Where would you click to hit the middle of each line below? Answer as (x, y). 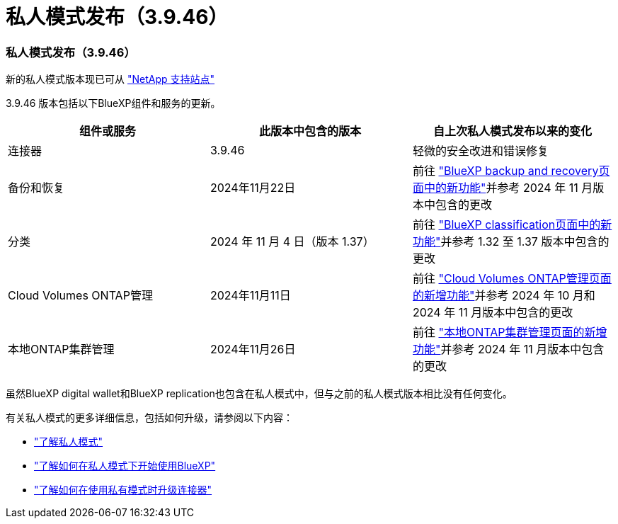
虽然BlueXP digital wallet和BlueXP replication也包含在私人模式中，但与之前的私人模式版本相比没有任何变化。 (259, 394)
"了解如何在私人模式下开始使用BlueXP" (125, 466)
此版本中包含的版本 (310, 131)
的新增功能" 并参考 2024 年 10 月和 (504, 296)
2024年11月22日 (253, 188)
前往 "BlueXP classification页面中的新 (512, 225)
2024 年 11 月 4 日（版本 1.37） (292, 242)
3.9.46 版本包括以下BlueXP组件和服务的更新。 (113, 103)
